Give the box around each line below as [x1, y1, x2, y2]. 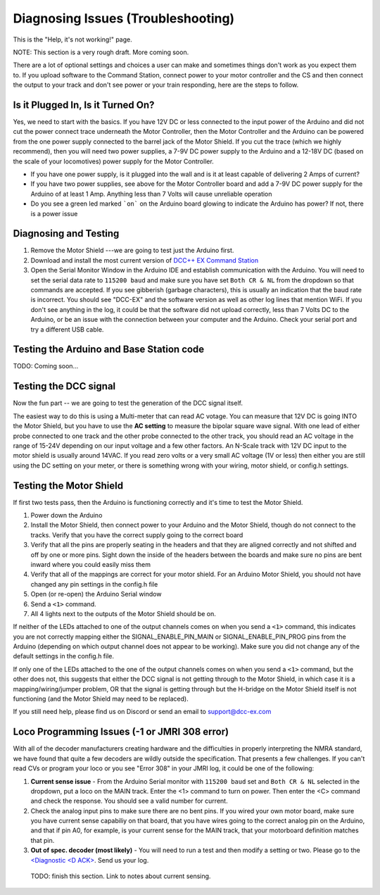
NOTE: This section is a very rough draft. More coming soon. [13, 48, 189, 56]
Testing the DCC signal [13, 380, 116, 392]
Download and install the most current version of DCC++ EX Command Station [30, 256, 259, 264]
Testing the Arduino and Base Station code [13, 344, 205, 356]
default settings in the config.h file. [13, 652, 115, 661]
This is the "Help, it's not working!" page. [13, 35, 133, 44]
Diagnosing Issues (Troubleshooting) [13, 11, 235, 26]
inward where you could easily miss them [30, 560, 151, 568]
